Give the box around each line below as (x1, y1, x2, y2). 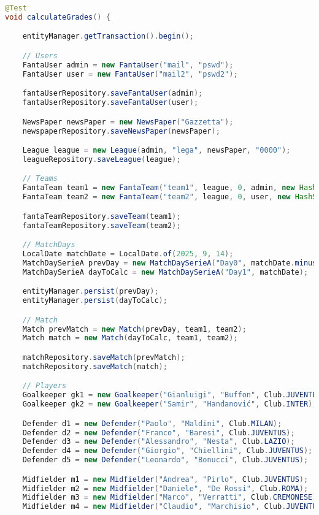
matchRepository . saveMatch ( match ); (22, 362, 167, 371)
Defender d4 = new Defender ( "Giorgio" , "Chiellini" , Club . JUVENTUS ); (22, 446, 313, 456)
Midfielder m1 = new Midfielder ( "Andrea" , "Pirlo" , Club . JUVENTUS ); (22, 475, 309, 484)
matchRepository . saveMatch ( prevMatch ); (22, 353, 185, 362)
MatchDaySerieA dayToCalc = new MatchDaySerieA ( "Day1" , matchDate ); (22, 267, 309, 277)
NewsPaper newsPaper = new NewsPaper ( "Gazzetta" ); (22, 117, 234, 126)
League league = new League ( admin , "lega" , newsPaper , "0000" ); (22, 146, 291, 155)
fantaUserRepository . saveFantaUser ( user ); (22, 98, 199, 107)
